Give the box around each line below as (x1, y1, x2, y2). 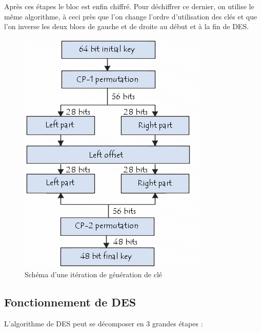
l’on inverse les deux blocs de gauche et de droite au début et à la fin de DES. (4, 21, 249, 32)
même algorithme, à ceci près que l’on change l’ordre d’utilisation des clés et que (4, 11, 257, 21)
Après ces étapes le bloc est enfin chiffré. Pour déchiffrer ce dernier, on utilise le (4, 1, 254, 11)
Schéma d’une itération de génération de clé (25, 269, 163, 280)
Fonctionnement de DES (4, 294, 136, 310)
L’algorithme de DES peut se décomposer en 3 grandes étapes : (4, 318, 203, 329)
